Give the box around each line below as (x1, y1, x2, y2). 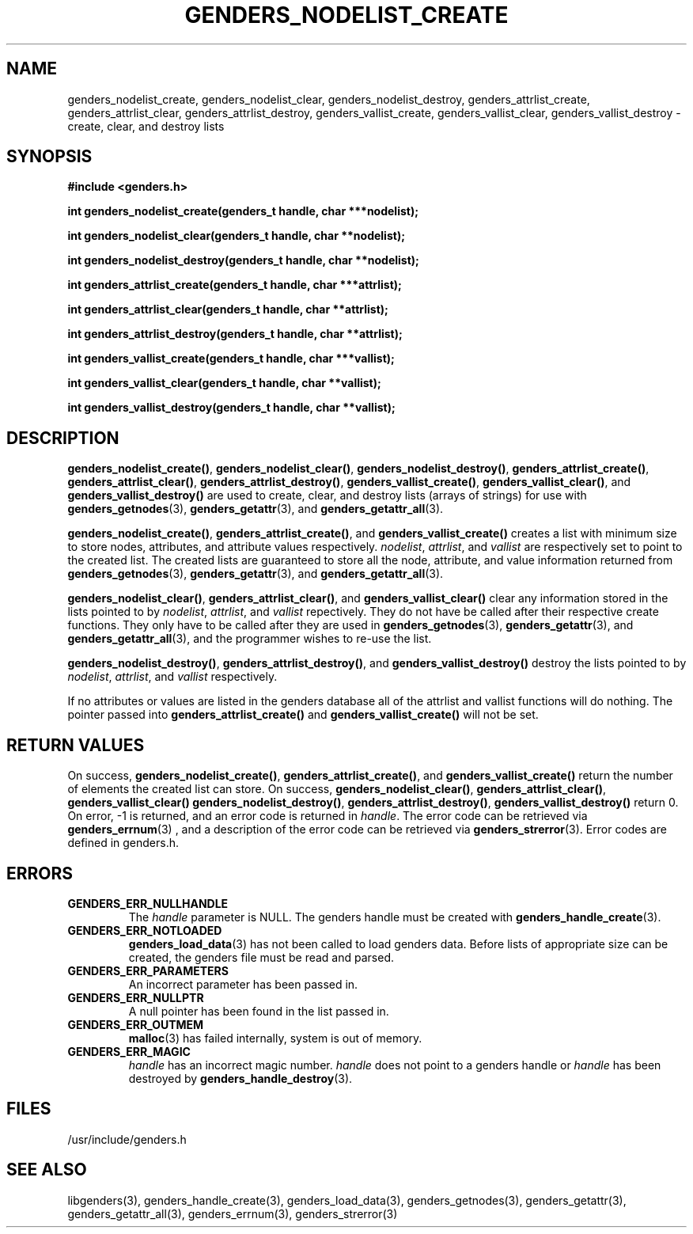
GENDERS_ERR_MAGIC (67, 1044, 191, 1058)
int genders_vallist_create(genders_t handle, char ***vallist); (67, 351, 395, 366)
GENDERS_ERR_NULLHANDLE (67, 896, 229, 910)
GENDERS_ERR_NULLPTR (67, 990, 204, 1004)
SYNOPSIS (6, 146, 93, 167)
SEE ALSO (6, 1160, 87, 1180)
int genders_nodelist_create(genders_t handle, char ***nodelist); (67, 204, 418, 218)
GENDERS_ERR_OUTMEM (67, 1017, 204, 1031)
